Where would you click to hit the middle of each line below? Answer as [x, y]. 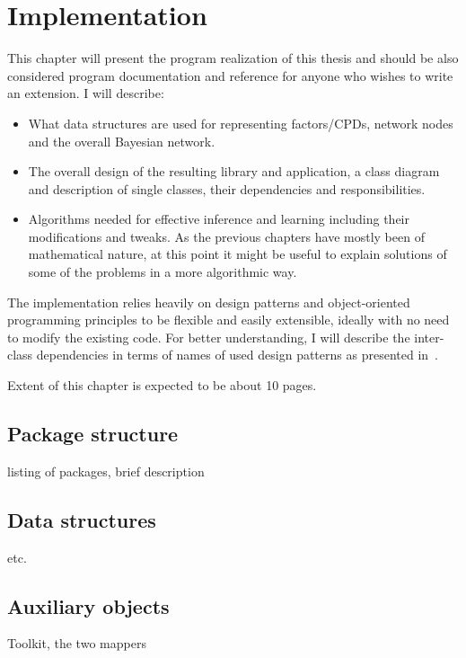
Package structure [93, 434]
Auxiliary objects [88, 605]
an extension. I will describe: [86, 93]
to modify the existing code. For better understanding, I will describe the [209, 337]
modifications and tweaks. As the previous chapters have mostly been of [226, 236]
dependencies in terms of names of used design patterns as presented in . [237, 355]
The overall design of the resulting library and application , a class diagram [234, 171]
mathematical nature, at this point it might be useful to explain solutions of [237, 254]
